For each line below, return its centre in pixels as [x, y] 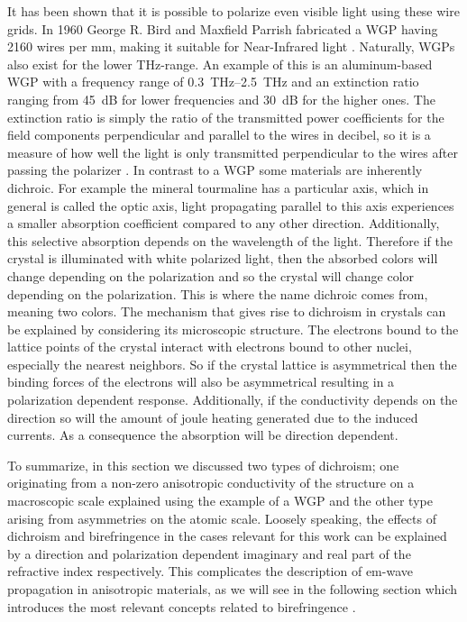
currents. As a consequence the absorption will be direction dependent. [203, 435]
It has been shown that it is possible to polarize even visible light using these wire [233, 11]
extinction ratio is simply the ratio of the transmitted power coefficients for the [226, 117]
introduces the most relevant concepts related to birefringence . [182, 606]
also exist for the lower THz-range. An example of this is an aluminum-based [220, 64]
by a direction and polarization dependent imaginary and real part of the [209, 553]
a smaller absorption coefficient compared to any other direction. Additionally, [224, 223]
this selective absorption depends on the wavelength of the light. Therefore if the [230, 240]
